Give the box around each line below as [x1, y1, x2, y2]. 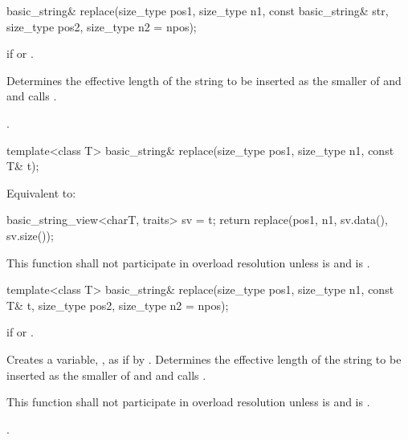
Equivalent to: [6, 184, 76, 201]
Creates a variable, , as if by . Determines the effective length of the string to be [6, 350, 402, 367]
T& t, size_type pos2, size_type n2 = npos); [6, 296, 229, 313]
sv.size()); [6, 226, 54, 243]
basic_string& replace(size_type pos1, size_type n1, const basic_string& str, [6, 2, 389, 18]
